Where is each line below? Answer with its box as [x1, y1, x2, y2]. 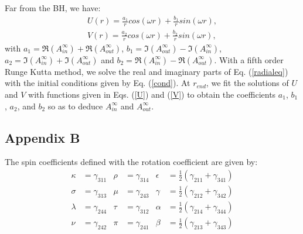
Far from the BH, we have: [5, 2, 101, 13]
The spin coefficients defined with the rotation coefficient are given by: [5, 156, 258, 168]
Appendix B [5, 128, 80, 146]
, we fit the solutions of [206, 77, 289, 89]
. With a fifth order [214, 53, 284, 66]
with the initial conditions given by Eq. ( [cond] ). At [5, 77, 190, 89]
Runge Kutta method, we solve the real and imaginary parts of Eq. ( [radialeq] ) [5, 65, 288, 77]
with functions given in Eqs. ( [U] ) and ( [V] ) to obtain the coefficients [28, 88, 276, 100]
